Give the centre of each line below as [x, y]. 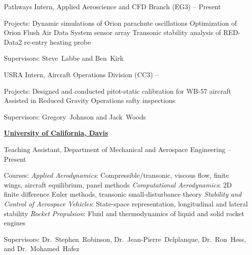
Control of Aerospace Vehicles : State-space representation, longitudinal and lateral [126, 203]
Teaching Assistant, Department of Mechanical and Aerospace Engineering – [118, 149]
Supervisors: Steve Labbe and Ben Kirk [64, 58]
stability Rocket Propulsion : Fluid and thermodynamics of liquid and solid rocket [124, 213]
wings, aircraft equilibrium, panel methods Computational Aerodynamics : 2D [118, 184]
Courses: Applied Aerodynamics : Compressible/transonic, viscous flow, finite [117, 175]
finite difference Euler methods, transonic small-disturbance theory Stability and [123, 194]
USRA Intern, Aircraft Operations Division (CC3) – [81, 74]
